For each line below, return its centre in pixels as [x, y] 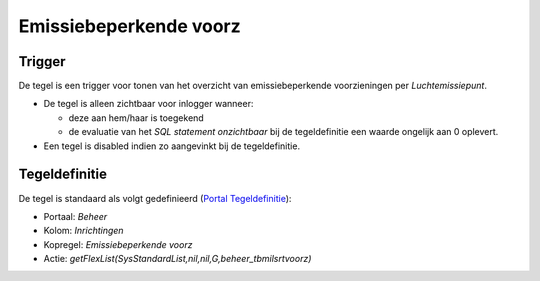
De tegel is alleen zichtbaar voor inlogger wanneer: [148, 104]
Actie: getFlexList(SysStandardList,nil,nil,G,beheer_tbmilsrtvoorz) [177, 259]
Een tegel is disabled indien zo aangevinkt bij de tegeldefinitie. [171, 146]
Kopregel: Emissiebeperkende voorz [118, 244]
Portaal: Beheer [75, 216]
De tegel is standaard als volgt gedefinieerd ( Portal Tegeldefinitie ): [155, 198]
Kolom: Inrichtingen [83, 231]
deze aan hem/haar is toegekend [136, 117]
